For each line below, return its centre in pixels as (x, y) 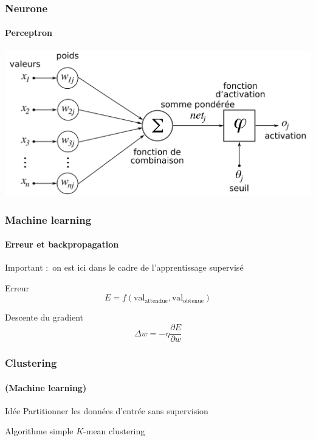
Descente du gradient (44, 317)
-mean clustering (114, 431)
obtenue (194, 301)
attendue (156, 301)
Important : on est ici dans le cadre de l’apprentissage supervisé (124, 267)
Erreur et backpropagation (62, 244)
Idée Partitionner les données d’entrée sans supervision (107, 410)
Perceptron (29, 33)
